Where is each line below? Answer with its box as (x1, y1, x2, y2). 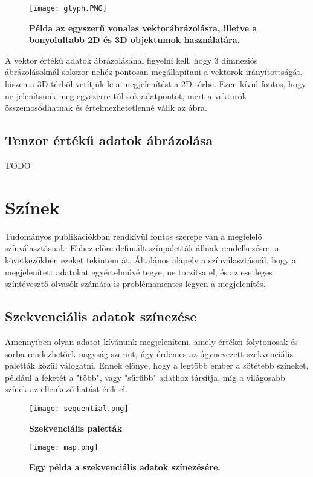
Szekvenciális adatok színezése (5, 307, 197, 326)
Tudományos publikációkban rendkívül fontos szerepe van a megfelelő (5, 229, 262, 242)
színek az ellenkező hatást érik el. (5, 383, 128, 395)
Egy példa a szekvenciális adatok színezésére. (29, 460, 221, 473)
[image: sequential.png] (29, 404, 129, 413)
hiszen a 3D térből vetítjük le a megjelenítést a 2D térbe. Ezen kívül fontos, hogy (5, 77, 306, 90)
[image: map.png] (29, 443, 98, 452)
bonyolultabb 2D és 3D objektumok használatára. (29, 33, 240, 46)
